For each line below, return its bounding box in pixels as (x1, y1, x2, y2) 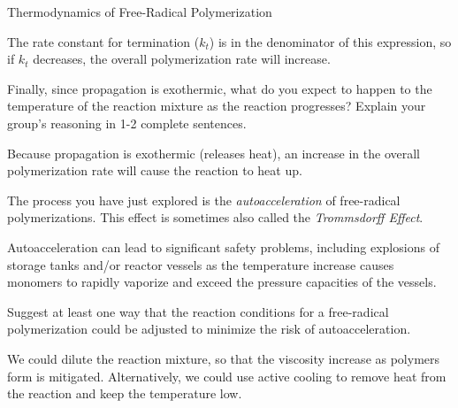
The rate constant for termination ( (7, 32, 200, 50)
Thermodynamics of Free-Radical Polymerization (7, 3, 272, 20)
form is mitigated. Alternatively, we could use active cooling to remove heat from (7, 366, 447, 385)
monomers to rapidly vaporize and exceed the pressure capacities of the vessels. (7, 273, 437, 291)
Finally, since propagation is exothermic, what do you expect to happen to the (7, 79, 432, 97)
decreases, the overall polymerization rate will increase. (33, 50, 331, 68)
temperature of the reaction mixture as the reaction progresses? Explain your (7, 96, 426, 115)
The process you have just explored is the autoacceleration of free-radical (7, 190, 401, 209)
